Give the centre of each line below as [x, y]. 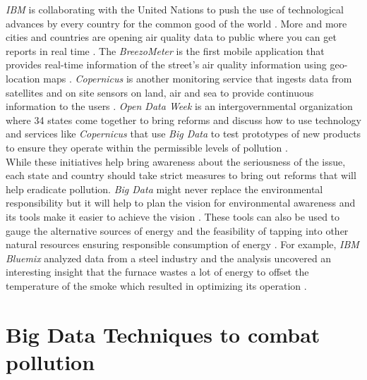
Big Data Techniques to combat [163, 334]
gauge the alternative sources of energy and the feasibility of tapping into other [177, 230]
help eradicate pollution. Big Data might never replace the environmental [164, 189]
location [23, 78]
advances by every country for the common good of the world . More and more [176, 23]
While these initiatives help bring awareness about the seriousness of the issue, [176, 161]
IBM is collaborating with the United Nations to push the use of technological [175, 9]
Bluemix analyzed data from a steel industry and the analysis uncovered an [169, 258]
